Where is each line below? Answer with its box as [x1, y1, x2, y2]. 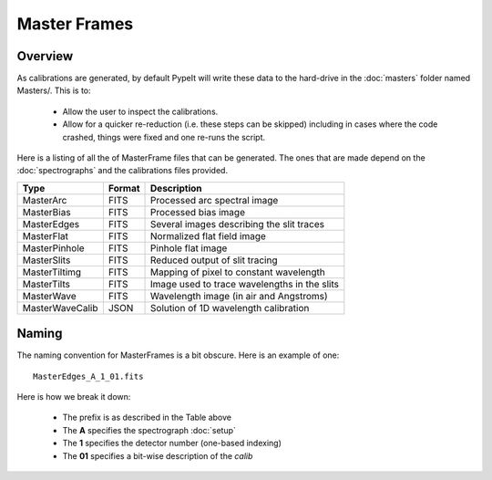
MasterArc [22, 193, 67, 206]
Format [108, 182, 140, 194]
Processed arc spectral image [150, 193, 279, 206]
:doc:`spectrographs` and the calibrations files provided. [16, 165, 228, 176]
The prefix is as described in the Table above [62, 412, 232, 423]
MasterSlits [22, 254, 71, 266]
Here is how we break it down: [16, 391, 131, 402]
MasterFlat [22, 229, 68, 242]
